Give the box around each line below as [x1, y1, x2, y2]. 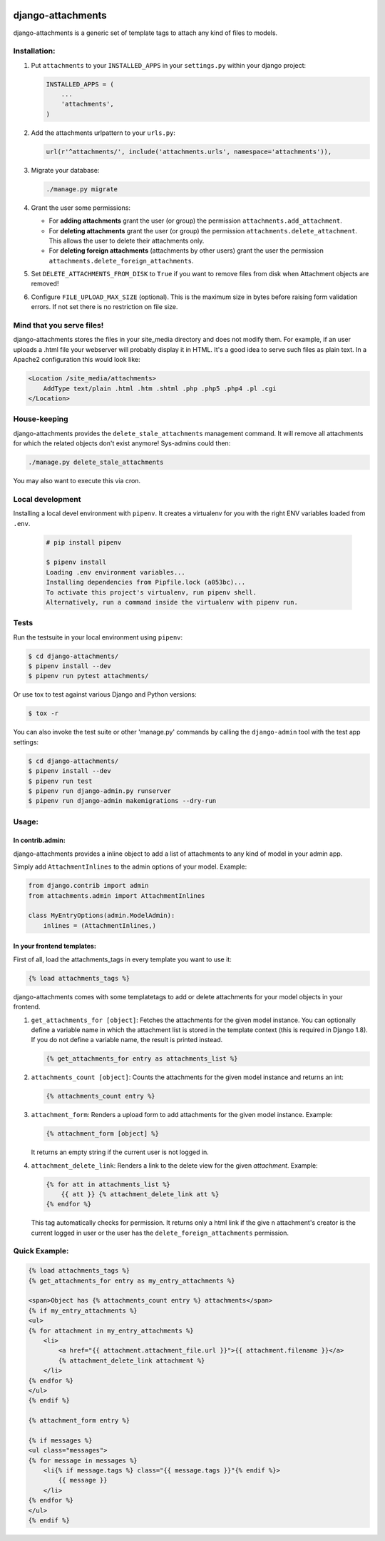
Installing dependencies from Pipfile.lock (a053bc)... [46, 578, 246, 587]
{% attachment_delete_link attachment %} [58, 1356, 205, 1365]
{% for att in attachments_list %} [46, 1180, 170, 1188]
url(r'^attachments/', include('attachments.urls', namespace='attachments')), [46, 147, 332, 156]
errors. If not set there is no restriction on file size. [31, 303, 178, 311]
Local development [13, 494, 81, 504]
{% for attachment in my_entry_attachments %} [28, 1326, 194, 1335]
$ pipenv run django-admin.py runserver [28, 787, 171, 795]
